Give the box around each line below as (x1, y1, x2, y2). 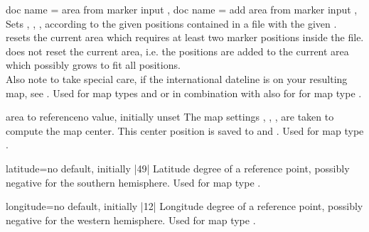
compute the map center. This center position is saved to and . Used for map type (6, 123, 364, 138)
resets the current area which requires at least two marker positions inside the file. (6, 30, 364, 45)
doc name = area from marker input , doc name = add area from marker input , (6, 2, 358, 16)
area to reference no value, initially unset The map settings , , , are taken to (6, 109, 334, 124)
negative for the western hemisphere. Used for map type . (6, 212, 256, 227)
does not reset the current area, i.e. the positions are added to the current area (6, 43, 349, 58)
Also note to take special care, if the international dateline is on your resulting (6, 71, 348, 86)
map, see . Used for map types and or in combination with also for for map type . (6, 85, 362, 100)
